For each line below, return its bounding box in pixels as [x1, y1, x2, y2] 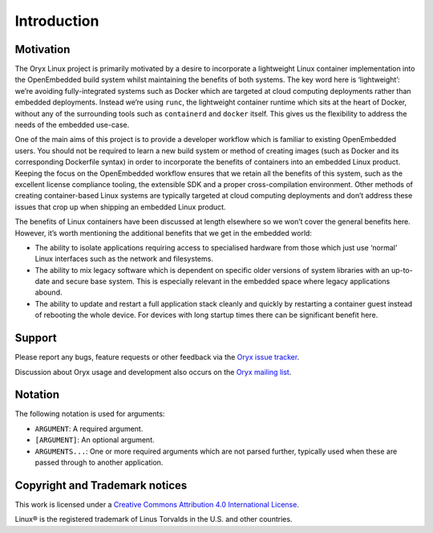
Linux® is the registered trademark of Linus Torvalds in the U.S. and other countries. [14, 515, 293, 524]
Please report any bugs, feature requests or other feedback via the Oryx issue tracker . [14, 352, 300, 362]
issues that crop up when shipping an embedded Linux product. [14, 201, 226, 212]
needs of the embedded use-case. [14, 120, 130, 130]
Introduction [14, 12, 99, 30]
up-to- [391, 265, 413, 275]
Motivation [14, 43, 71, 56]
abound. [34, 287, 63, 297]
